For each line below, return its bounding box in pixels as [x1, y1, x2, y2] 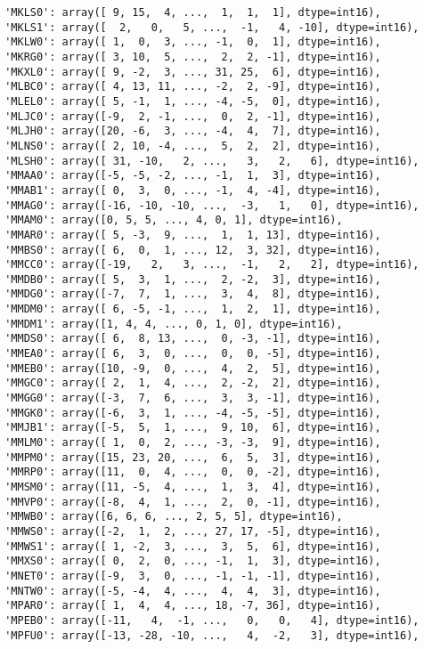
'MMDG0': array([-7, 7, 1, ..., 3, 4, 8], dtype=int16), [4, 288, 381, 301]
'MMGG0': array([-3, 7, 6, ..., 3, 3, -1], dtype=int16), [4, 392, 381, 405]
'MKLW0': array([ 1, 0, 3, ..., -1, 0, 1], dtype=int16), [4, 36, 381, 49]
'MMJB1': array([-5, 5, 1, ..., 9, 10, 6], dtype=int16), [4, 421, 381, 434]
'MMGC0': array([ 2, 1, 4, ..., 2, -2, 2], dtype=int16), [4, 377, 381, 390]
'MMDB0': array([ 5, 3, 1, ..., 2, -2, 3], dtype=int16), [4, 272, 381, 286]
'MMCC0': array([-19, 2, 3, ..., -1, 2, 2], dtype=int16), [4, 258, 420, 272]
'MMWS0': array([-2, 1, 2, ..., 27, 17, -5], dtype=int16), [4, 524, 381, 538]
